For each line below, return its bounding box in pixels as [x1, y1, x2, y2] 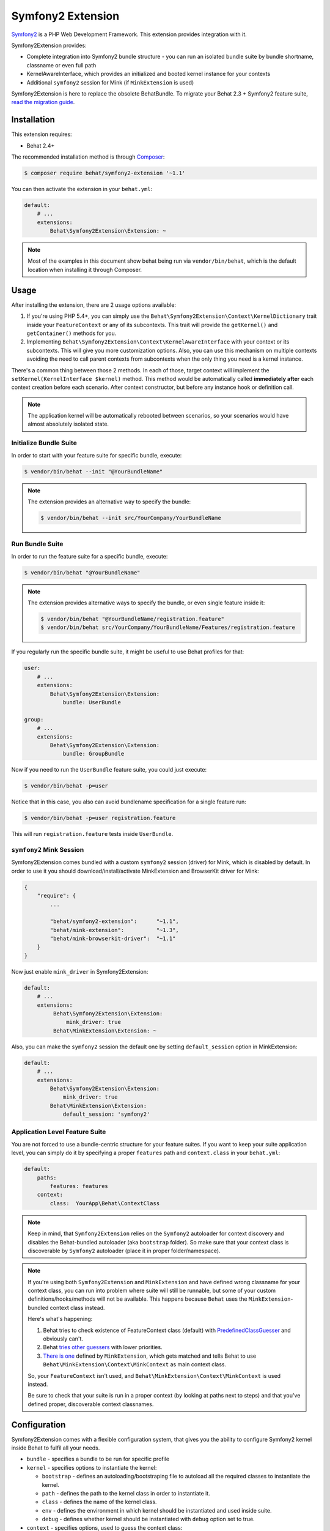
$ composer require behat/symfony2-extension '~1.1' [24, 169, 186, 176]
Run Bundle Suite [11, 540, 64, 548]
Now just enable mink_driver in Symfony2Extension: [11, 968, 148, 975]
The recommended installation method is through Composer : [11, 153, 165, 160]
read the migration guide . [11, 99, 75, 106]
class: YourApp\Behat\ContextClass [50, 1200, 160, 1206]
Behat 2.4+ [26, 141, 55, 149]
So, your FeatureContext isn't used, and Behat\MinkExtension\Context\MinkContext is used [28, 1372, 281, 1379]
